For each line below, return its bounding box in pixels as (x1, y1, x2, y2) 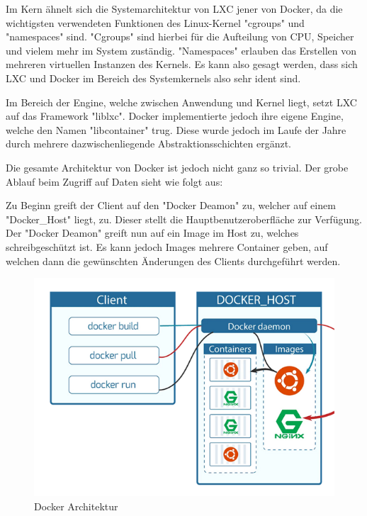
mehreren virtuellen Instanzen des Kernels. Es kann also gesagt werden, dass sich (6, 57, 358, 72)
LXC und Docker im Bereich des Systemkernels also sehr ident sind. (6, 70, 301, 85)
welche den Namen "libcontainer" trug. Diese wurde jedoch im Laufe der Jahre (6, 122, 346, 137)
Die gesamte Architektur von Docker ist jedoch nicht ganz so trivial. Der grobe (6, 159, 349, 174)
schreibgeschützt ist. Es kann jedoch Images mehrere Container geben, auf (6, 239, 328, 254)
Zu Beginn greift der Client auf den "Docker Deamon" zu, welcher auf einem (6, 198, 336, 213)
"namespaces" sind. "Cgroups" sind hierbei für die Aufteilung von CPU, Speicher (6, 29, 354, 44)
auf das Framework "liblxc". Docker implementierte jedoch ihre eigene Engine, (6, 108, 344, 123)
